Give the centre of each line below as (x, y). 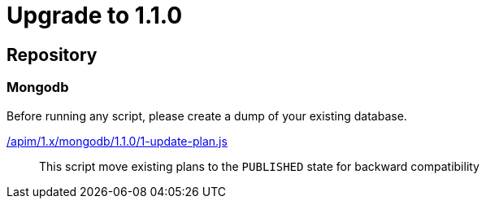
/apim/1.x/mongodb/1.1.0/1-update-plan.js (117, 141)
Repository (52, 55)
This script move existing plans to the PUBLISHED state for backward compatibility (259, 166)
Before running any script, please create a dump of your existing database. (207, 116)
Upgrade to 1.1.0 (95, 15)
